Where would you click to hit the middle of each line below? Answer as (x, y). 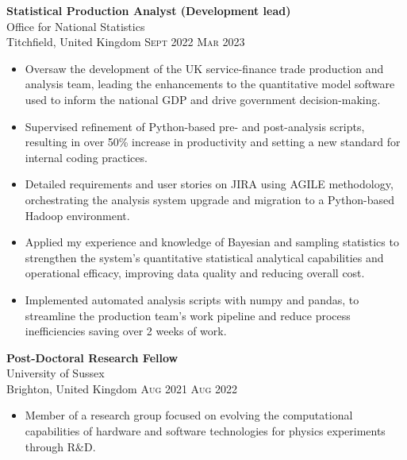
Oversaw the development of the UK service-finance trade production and (204, 68)
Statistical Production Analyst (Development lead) (149, 10)
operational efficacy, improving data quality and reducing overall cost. (195, 273)
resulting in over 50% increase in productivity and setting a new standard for (213, 142)
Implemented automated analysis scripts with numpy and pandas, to (192, 299)
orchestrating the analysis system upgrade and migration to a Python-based (209, 199)
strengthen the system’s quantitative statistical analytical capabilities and (204, 257)
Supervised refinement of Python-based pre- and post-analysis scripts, (195, 126)
